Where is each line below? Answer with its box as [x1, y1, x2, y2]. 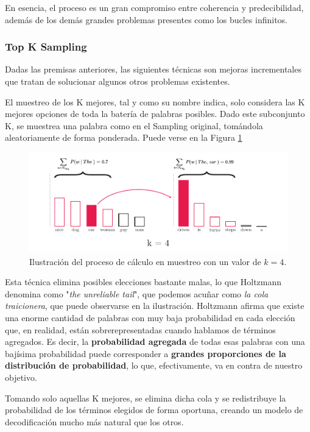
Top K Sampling [5, 39, 87, 54]
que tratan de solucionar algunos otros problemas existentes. [5, 75, 230, 87]
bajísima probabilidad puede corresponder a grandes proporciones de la [5, 347, 286, 359]
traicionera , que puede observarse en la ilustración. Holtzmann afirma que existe [5, 299, 305, 312]
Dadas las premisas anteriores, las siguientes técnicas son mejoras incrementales [5, 63, 301, 76]
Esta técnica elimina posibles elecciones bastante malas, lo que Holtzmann [5, 275, 282, 288]
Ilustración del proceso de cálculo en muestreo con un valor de [29, 255, 261, 267]
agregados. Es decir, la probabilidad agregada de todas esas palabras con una [5, 335, 305, 348]
